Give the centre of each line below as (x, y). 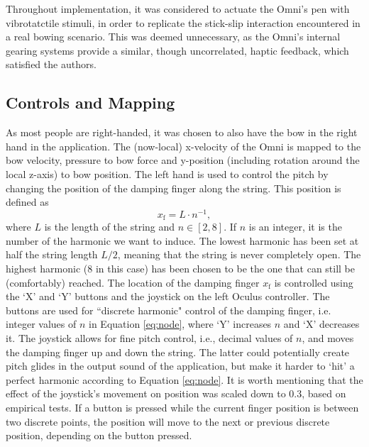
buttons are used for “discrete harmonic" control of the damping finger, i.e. (169, 310)
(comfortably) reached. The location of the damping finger (133, 282)
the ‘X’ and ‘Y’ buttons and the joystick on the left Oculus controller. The (168, 296)
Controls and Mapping (90, 103)
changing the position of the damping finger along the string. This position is (174, 188)
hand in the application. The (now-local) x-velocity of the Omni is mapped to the (183, 146)
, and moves (328, 338)
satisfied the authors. (51, 64)
